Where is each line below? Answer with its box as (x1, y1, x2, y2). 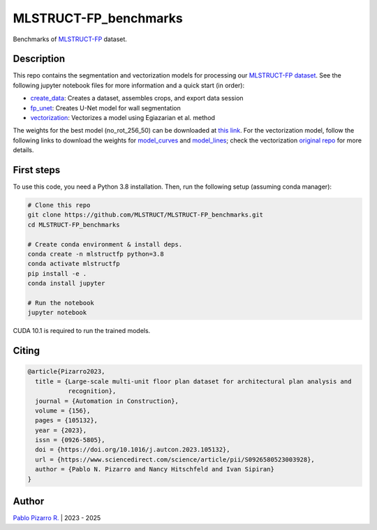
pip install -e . (27, 270, 87, 277)
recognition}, (68, 388, 117, 395)
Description (13, 53, 66, 65)
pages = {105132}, (35, 416, 98, 425)
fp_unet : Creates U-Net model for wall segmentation (30, 103, 181, 112)
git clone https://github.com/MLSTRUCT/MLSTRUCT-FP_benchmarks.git (27, 211, 264, 219)
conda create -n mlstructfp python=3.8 (27, 250, 164, 258)
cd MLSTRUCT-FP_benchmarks (27, 221, 120, 228)
